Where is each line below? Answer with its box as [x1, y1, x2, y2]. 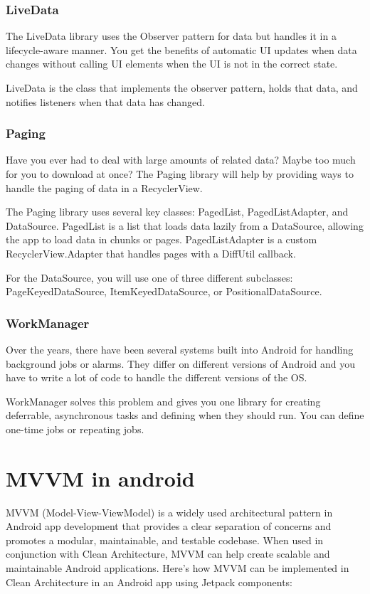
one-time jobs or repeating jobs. [6, 421, 144, 436]
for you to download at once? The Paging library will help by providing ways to [6, 166, 354, 181]
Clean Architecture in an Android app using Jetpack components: [6, 574, 292, 589]
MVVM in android [6, 463, 195, 492]
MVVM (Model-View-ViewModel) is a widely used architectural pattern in [6, 504, 333, 519]
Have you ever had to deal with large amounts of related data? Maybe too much [6, 152, 356, 167]
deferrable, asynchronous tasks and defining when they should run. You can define [6, 408, 364, 423]
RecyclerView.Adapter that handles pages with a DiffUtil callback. [6, 245, 296, 260]
